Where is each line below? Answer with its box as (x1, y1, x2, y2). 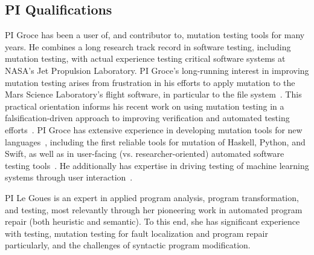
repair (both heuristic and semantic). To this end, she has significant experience (5, 215, 300, 228)
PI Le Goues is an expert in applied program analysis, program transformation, (5, 191, 299, 204)
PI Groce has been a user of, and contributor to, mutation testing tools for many (5, 28, 305, 41)
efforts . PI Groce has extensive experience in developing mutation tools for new (5, 123, 303, 136)
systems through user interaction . (5, 171, 133, 184)
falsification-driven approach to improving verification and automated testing (5, 111, 290, 124)
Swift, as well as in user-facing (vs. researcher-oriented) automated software (5, 147, 284, 160)
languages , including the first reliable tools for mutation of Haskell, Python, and (5, 135, 306, 148)
